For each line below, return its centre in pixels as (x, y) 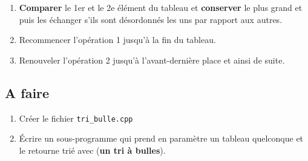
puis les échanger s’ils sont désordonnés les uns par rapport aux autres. (151, 19)
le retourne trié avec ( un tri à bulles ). (92, 150)
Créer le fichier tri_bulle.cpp (76, 118)
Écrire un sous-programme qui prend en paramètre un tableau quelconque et (161, 138)
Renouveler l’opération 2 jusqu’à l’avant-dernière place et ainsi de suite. (152, 60)
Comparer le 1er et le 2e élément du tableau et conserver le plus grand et (161, 7)
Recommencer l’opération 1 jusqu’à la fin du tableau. (117, 40)
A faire (27, 92)
